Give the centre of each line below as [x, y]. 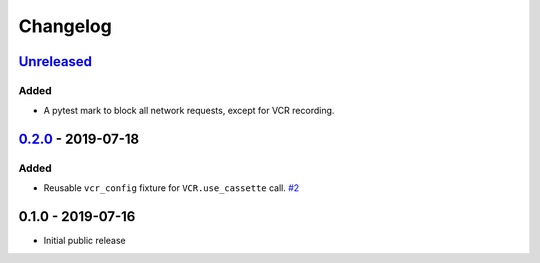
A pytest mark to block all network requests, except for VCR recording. [189, 111]
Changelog [65, 26]
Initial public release [85, 241]
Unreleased [55, 61]
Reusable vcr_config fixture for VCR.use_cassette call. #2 [171, 188]
